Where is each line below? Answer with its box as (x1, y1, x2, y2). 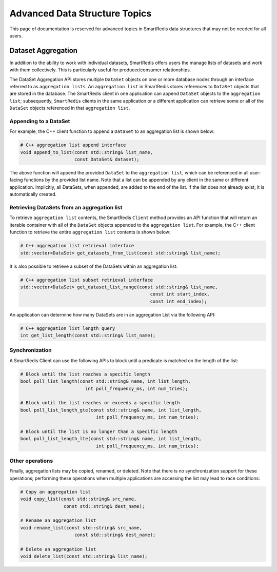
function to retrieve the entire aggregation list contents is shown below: (9, 229, 171, 235)
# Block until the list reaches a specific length (20, 371, 151, 377)
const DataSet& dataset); (74, 156, 140, 163)
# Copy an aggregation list (20, 489, 91, 495)
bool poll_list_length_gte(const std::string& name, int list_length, (20, 407, 202, 413)
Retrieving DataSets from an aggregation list (9, 204, 123, 211)
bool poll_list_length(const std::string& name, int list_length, (20, 379, 191, 384)
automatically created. (9, 191, 57, 198)
